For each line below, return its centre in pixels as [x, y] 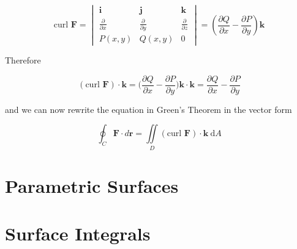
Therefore [23, 60]
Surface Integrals [78, 233]
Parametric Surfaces [92, 185]
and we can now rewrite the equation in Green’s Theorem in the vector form [148, 109]
